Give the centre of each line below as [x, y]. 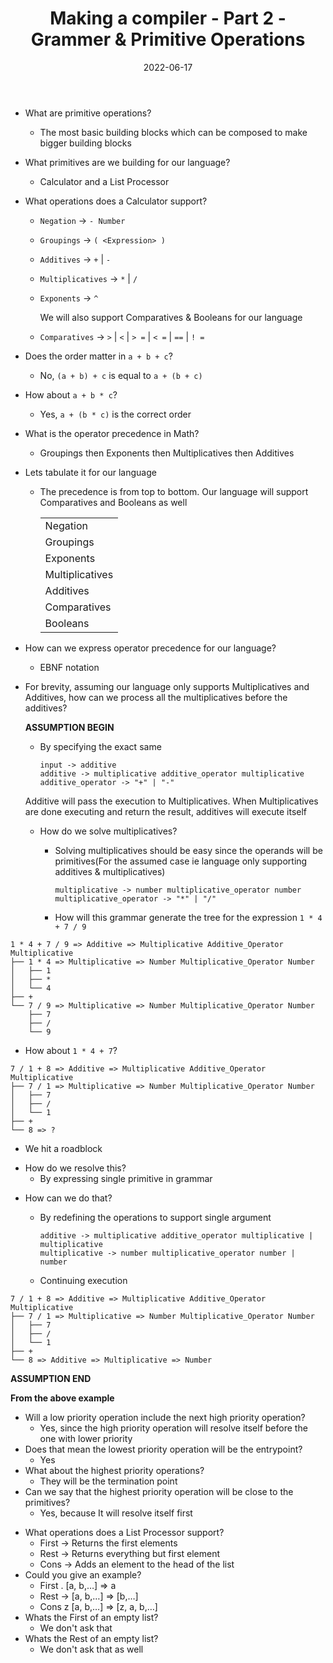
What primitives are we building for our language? [127, 162]
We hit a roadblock [63, 1148]
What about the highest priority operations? [114, 1470]
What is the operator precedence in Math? [112, 433]
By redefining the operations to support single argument [155, 1217]
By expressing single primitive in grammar [126, 1178]
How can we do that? [68, 1198]
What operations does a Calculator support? [116, 201]
